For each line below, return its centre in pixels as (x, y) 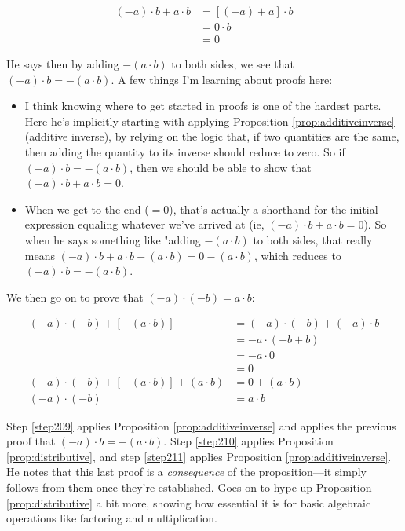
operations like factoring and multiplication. (112, 518)
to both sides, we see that (233, 64)
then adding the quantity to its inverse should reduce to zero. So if (185, 152)
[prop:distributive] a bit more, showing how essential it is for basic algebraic (189, 502)
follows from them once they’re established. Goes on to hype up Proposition (189, 487)
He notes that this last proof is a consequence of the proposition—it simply (186, 472)
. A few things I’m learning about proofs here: (222, 79)
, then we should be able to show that (221, 167)
